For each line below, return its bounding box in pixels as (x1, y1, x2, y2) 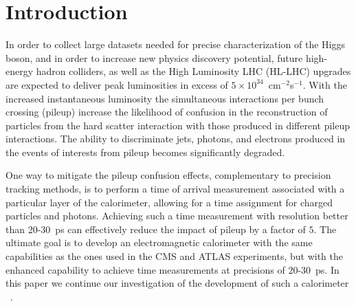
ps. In (315, 262, 340, 276)
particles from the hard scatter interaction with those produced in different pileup (5, 118, 351, 132)
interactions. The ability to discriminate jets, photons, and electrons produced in (5, 131, 346, 146)
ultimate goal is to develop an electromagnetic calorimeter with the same (5, 235, 313, 250)
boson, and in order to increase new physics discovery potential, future (5, 50, 303, 65)
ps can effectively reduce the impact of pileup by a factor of (55, 221, 306, 236)
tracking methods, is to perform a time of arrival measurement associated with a (5, 182, 345, 196)
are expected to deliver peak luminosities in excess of (5, 77, 228, 91)
